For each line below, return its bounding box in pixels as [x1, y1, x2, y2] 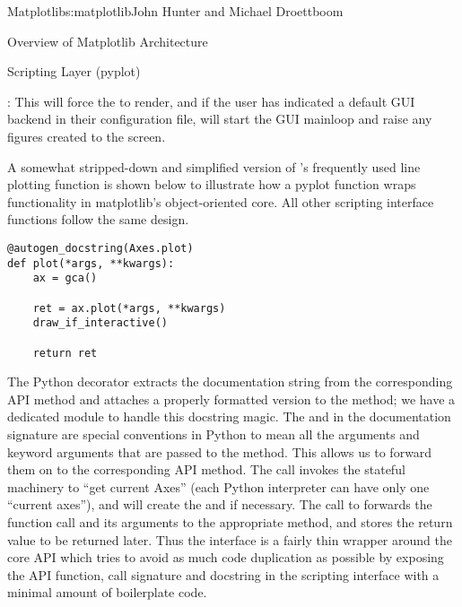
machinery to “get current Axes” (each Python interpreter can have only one [7, 477, 430, 496]
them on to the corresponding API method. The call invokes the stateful [7, 460, 405, 479]
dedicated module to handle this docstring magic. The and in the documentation [7, 407, 451, 426]
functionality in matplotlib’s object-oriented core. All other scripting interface [7, 192, 434, 211]
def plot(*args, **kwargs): [7, 256, 175, 270]
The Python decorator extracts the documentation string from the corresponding [7, 372, 453, 391]
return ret [32, 346, 98, 360]
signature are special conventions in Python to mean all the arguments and [7, 424, 420, 443]
